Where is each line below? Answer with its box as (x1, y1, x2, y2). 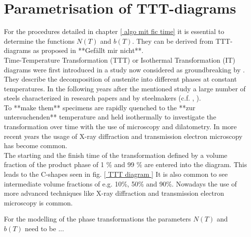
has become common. (4, 140, 67, 151)
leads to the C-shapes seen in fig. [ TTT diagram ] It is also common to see (4, 169, 228, 179)
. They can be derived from (132, 35, 214, 46)
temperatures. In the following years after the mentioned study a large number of (4, 83, 246, 93)
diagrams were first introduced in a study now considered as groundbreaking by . (4, 64, 245, 74)
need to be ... (25, 223, 64, 233)
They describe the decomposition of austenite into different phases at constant (4, 74, 237, 84)
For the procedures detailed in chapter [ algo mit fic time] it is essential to (4, 26, 224, 36)
